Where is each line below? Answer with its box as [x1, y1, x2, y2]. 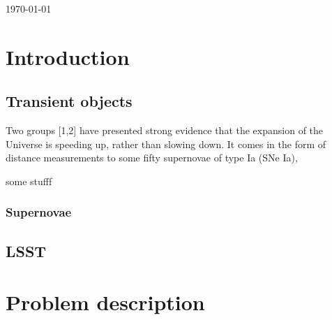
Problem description [6, 288, 205, 317]
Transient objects [6, 90, 133, 112]
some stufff [6, 173, 52, 188]
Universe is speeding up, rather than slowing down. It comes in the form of [6, 136, 326, 151]
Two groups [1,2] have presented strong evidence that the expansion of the [6, 123, 324, 138]
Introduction [6, 42, 130, 71]
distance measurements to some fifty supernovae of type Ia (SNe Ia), [6, 150, 298, 165]
